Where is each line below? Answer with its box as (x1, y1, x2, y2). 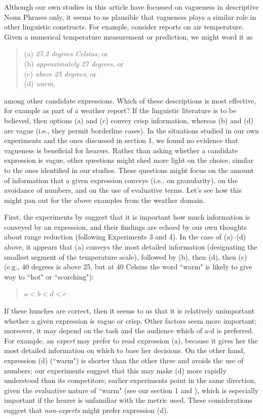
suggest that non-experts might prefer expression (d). (4, 404, 169, 415)
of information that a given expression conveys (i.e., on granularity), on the (4, 174, 238, 185)
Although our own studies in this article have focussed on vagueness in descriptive (4, 2, 259, 12)
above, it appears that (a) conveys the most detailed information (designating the (4, 241, 257, 252)
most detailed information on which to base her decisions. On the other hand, (4, 345, 245, 356)
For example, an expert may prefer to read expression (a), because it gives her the (4, 335, 258, 345)
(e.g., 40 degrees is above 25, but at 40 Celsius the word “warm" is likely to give (4, 261, 252, 272)
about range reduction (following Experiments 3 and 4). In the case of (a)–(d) (4, 231, 246, 242)
